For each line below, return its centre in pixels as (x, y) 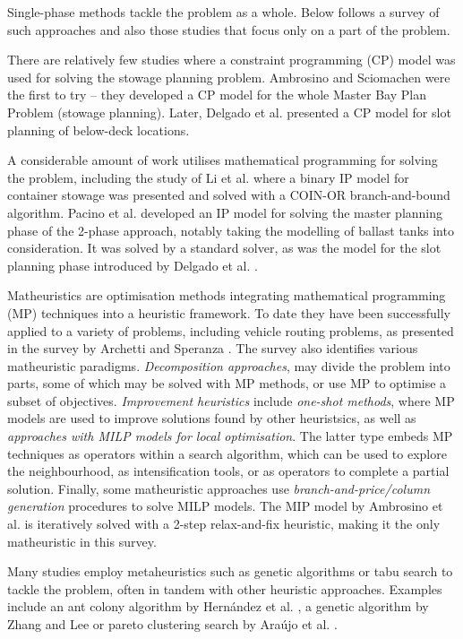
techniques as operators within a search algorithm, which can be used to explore (227, 453)
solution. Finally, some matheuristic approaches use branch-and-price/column (219, 488)
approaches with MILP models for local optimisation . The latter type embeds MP (230, 436)
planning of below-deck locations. (99, 130)
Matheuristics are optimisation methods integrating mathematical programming (227, 295)
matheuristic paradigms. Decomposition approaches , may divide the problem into (229, 365)
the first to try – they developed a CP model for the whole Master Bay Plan (217, 95)
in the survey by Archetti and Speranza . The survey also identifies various (213, 348)
